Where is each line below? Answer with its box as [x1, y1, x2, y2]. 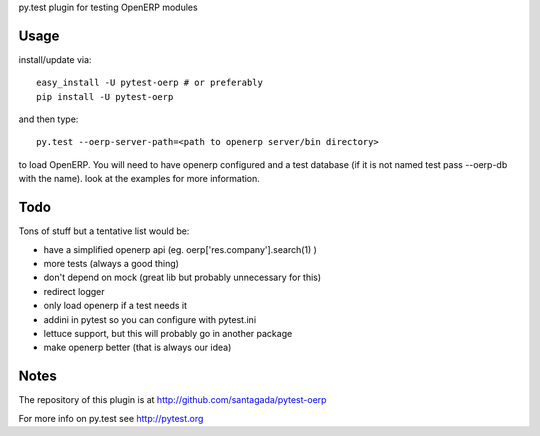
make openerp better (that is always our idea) [43, 341, 232, 354]
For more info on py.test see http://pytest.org [18, 412, 204, 424]
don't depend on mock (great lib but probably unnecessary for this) [43, 271, 322, 284]
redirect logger [43, 285, 105, 297]
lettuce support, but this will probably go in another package [43, 327, 293, 339]
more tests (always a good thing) [43, 257, 180, 269]
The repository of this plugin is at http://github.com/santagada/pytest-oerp [18, 394, 327, 406]
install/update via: [18, 53, 92, 65]
